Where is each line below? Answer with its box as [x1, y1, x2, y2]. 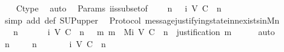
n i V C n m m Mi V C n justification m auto [13, 25, 275, 38]
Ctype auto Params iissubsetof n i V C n [16, 2, 222, 14]
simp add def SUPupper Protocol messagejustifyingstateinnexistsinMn [4, 13, 280, 26]
